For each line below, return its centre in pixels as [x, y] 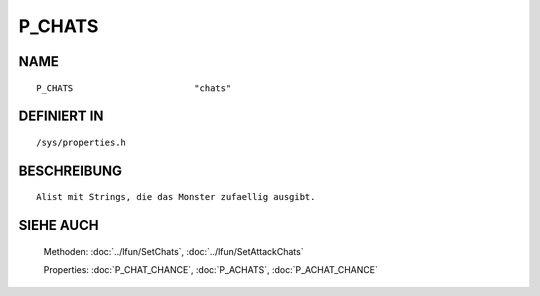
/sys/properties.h [81, 142]
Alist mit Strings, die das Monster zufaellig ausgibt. [176, 197]
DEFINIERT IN [61, 116]
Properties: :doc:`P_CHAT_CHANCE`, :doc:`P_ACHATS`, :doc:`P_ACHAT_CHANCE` [211, 270]
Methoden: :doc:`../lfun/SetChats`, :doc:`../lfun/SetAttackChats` [173, 251]
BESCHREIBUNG [70, 170]
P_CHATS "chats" [134, 88]
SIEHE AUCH [58, 225]
